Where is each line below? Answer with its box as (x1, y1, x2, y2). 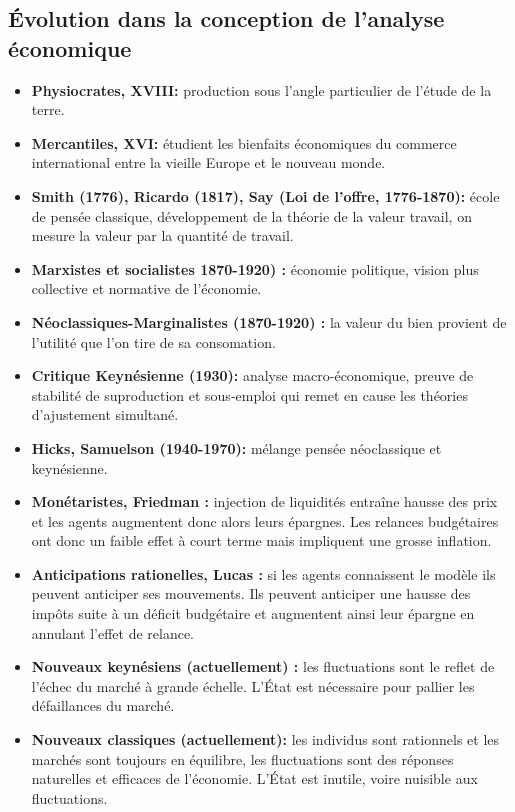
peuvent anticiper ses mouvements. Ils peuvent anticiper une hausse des (31, 583, 471, 604)
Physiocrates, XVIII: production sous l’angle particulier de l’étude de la (31, 79, 492, 100)
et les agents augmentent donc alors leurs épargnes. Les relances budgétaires (31, 510, 499, 531)
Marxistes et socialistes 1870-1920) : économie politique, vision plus (31, 258, 479, 279)
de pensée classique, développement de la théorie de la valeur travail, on (31, 205, 472, 226)
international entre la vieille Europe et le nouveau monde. (31, 152, 386, 173)
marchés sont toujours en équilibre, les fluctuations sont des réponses (31, 748, 454, 769)
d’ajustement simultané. (31, 404, 179, 425)
